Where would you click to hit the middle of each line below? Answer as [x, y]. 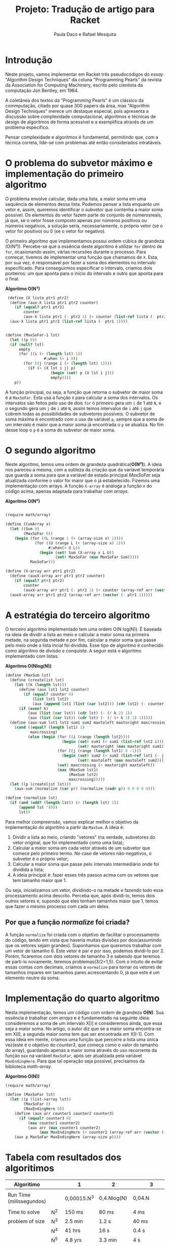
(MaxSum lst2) [83, 774]
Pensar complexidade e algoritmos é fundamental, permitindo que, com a [82, 137]
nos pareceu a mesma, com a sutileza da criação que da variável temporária [85, 470]
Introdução [29, 60]
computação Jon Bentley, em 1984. [42, 90]
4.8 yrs [73, 1240]
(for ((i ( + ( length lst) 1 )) [50, 354]
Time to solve [24, 1212]
